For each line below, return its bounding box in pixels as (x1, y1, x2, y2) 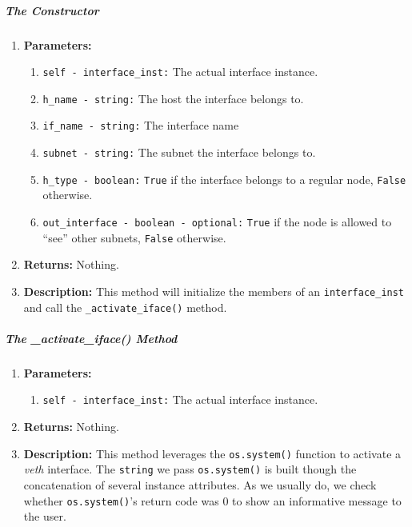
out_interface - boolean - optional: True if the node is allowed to (42, 214, 392, 230)
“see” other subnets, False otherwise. (42, 229, 226, 246)
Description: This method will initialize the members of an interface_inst (23, 282, 405, 299)
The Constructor (5, 2, 99, 18)
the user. (23, 508, 66, 525)
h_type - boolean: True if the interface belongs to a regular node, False (42, 170, 406, 187)
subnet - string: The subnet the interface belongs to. (42, 144, 316, 161)
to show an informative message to (232, 492, 402, 509)
